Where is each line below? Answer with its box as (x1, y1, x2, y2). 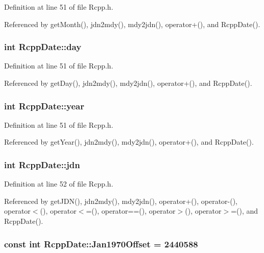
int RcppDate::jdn (4, 158, 80, 171)
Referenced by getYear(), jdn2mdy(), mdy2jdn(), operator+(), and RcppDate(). (4, 136, 254, 147)
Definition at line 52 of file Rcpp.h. (4, 178, 113, 189)
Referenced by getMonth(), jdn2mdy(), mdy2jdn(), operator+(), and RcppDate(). (4, 18, 260, 29)
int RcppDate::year (4, 99, 84, 112)
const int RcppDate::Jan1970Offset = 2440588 (4, 237, 198, 250)
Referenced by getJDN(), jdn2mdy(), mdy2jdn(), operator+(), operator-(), (4, 195, 238, 206)
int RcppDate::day (4, 40, 82, 53)
